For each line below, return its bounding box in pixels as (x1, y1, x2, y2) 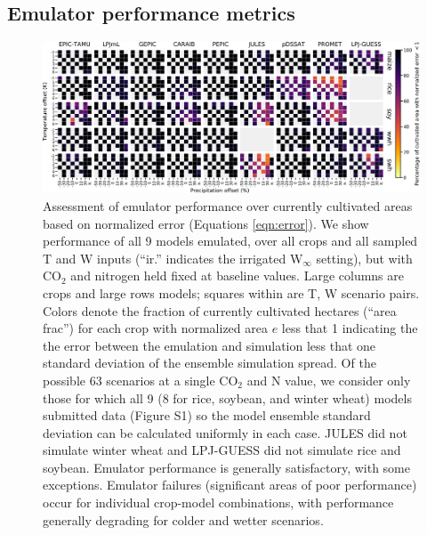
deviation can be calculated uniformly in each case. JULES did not (43, 423, 407, 442)
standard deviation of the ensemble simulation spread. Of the (43, 353, 376, 372)
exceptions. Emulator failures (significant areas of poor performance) (43, 475, 417, 494)
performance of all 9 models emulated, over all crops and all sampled (43, 231, 418, 250)
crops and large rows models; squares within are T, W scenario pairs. (43, 283, 420, 302)
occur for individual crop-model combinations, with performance (43, 493, 394, 512)
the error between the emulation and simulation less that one (43, 336, 376, 354)
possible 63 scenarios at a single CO (43, 370, 238, 389)
